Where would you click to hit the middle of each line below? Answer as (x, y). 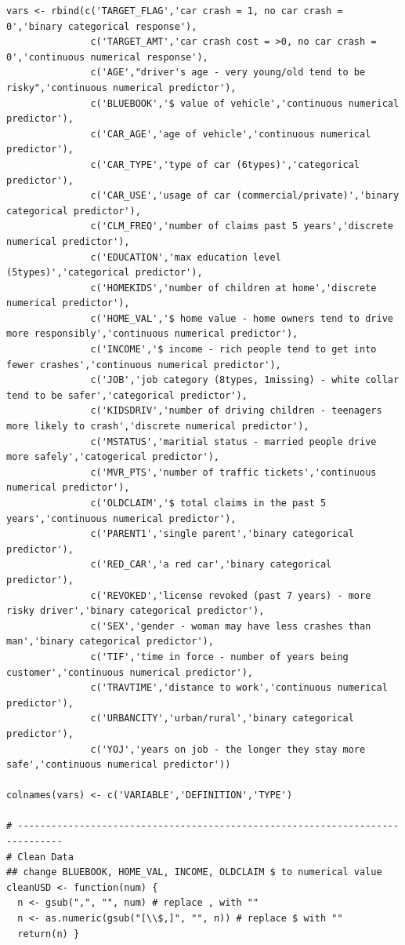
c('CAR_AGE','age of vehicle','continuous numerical (231, 134)
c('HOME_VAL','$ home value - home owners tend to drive (242, 318)
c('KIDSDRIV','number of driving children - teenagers (236, 411)
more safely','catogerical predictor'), (113, 457)
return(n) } (49, 934)
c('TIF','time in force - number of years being (219, 657)
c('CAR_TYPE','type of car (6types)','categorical (225, 164)
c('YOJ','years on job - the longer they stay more (228, 749)
